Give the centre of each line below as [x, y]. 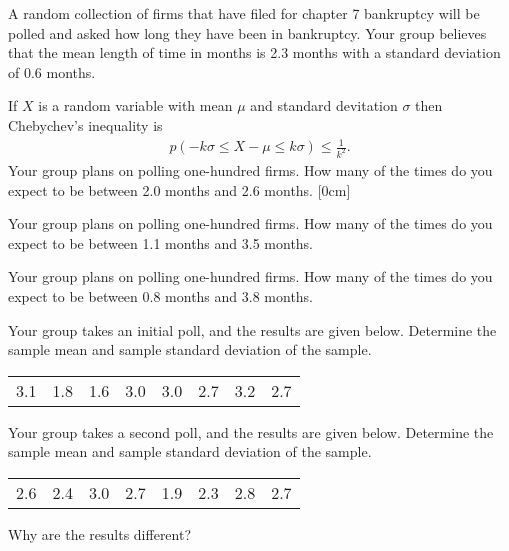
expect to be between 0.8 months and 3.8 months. [161, 295]
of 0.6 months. [52, 71]
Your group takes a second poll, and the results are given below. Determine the [251, 431]
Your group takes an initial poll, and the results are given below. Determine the [252, 329]
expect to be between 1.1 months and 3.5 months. [161, 242]
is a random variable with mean [135, 105]
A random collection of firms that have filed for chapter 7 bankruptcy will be [244, 13]
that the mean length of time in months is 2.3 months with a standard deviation [254, 52]
